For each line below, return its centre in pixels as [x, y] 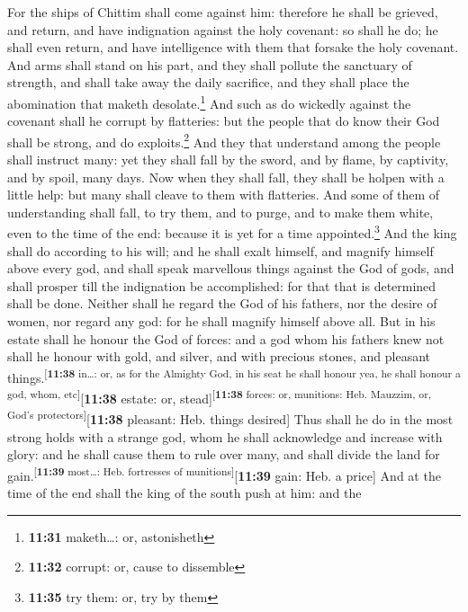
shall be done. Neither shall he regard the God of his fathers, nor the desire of [222, 303]
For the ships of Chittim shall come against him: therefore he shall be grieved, [223, 12]
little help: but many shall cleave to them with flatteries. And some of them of [224, 195]
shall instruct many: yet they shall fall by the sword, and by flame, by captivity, [228, 160]
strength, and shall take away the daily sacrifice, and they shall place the [208, 82]
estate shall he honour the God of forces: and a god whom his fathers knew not [226, 338]
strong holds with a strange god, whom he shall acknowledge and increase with [225, 436]
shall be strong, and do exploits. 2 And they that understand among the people [224, 140]
